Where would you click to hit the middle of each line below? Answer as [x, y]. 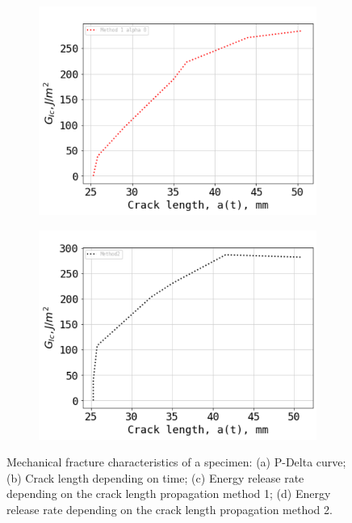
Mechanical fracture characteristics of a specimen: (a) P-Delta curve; [176, 462]
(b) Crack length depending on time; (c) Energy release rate [155, 477]
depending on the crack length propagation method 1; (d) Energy [169, 493]
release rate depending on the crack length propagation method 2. [170, 509]
